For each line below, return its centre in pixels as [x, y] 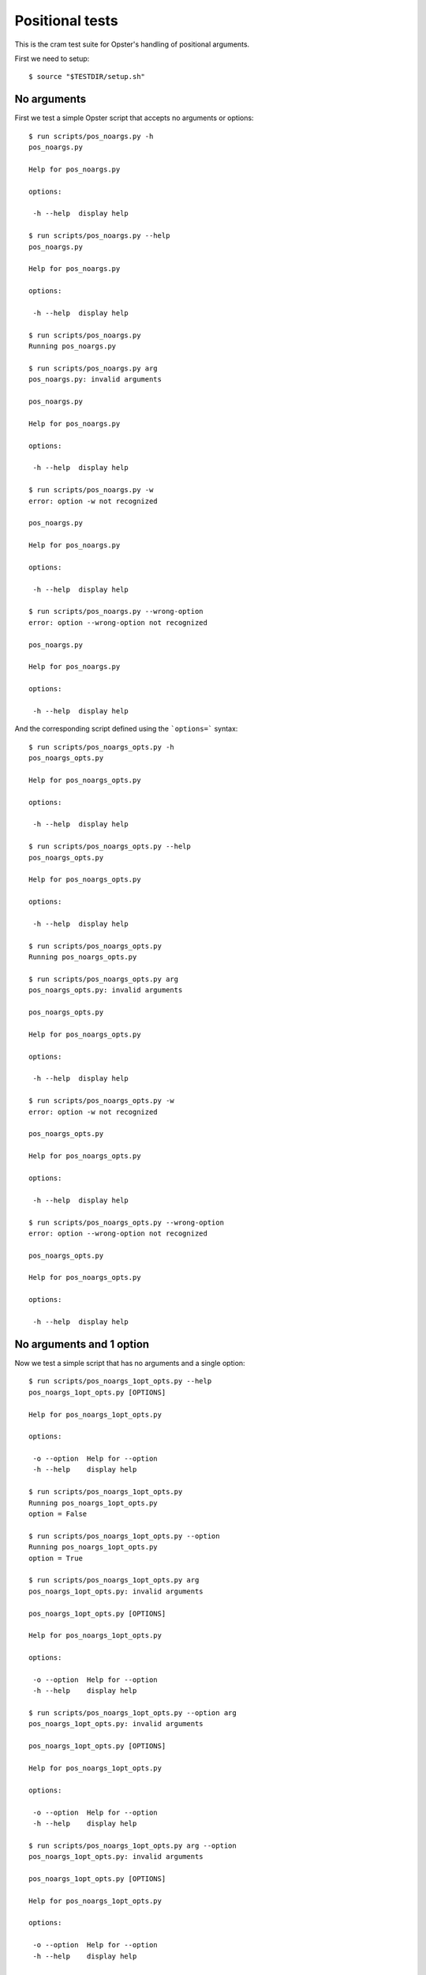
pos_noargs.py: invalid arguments [95, 380]
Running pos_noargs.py [73, 346]
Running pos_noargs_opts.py [83, 957]
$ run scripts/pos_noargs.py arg [93, 368]
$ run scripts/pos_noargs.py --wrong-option [116, 611]
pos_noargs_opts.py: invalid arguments [106, 990]
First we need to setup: [52, 58]
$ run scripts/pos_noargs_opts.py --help [110, 846]
